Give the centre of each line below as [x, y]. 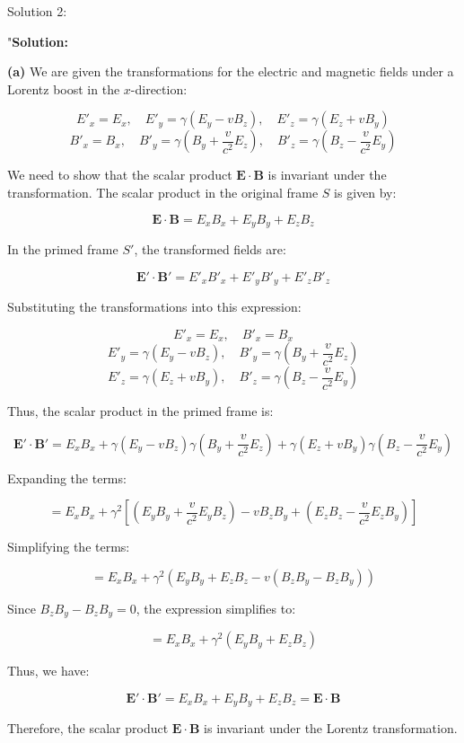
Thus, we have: [48, 671]
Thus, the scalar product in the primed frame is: [140, 411]
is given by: [365, 192]
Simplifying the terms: [69, 547]
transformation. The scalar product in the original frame [163, 192]
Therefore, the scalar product [88, 728]
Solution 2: [37, 11]
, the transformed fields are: [210, 249]
